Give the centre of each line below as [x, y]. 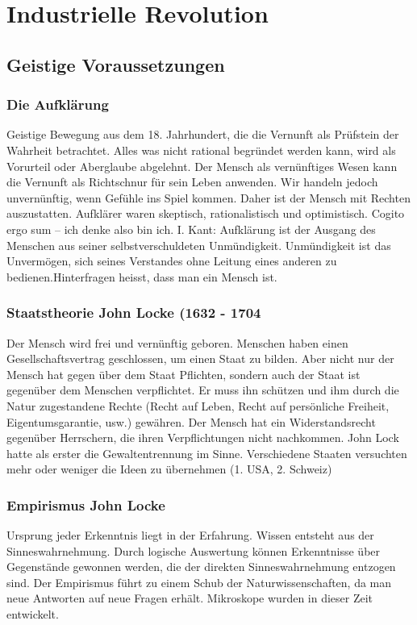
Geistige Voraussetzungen [116, 64]
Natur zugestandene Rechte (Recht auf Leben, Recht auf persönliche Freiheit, [198, 405]
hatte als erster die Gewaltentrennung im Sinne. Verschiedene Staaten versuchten [207, 453]
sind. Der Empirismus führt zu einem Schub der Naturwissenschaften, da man [199, 582]
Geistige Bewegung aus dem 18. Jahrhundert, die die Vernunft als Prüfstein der [203, 134]
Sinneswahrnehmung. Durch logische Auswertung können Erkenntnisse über [194, 550]
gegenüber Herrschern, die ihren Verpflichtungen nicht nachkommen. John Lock [203, 437]
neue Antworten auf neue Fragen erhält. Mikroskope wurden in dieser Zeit [190, 598]
